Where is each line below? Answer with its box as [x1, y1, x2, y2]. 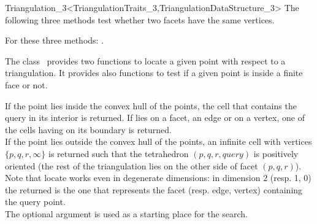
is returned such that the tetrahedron [48, 147, 189, 160]
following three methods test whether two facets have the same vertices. [5, 13, 275, 26]
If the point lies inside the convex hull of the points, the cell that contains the [5, 99, 297, 112]
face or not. [5, 78, 48, 91]
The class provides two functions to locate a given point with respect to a [5, 54, 286, 67]
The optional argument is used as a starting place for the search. [5, 207, 248, 220]
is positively [253, 147, 299, 160]
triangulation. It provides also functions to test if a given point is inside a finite [5, 66, 303, 79]
